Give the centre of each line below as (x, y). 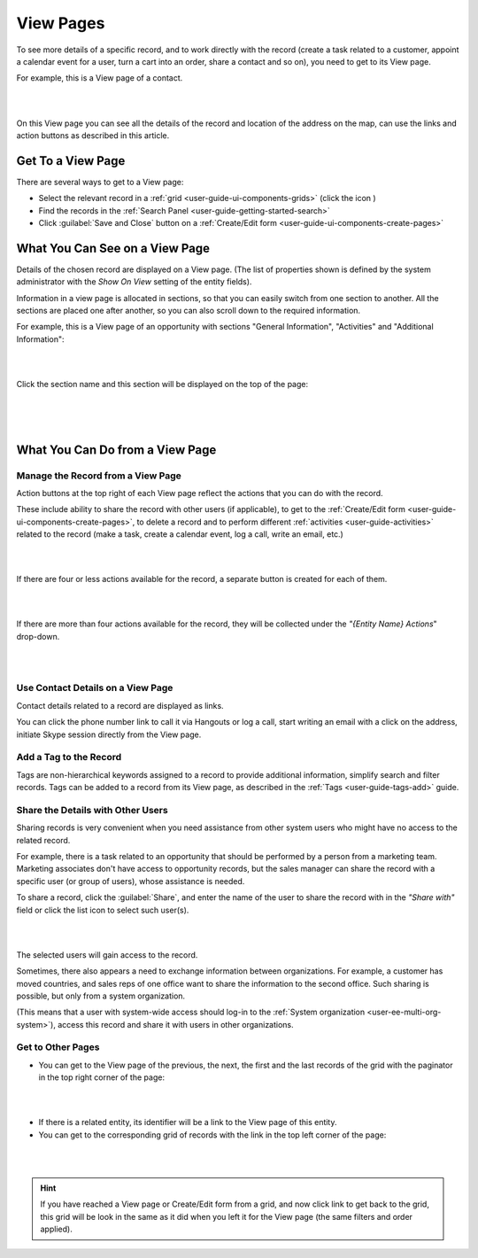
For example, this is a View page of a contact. (100, 78)
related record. (43, 840)
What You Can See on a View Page (113, 248)
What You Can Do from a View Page (116, 450)
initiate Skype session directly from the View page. (109, 734)
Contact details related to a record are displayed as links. (120, 705)
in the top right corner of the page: (102, 1077)
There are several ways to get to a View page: (100, 182)
